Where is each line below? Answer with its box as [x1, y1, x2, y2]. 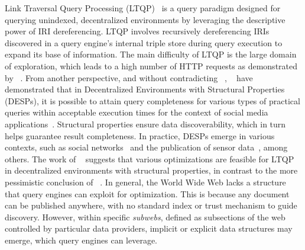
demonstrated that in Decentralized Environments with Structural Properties [5, 83, 285, 95]
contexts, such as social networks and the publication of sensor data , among [5, 141, 288, 153]
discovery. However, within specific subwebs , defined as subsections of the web [5, 210, 285, 223]
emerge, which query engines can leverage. [5, 233, 157, 246]
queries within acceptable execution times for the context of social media [5, 106, 268, 118]
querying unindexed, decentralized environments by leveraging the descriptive [5, 13, 285, 25]
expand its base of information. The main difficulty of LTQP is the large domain [5, 48, 297, 60]
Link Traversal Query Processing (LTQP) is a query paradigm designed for [5, 2, 281, 14]
